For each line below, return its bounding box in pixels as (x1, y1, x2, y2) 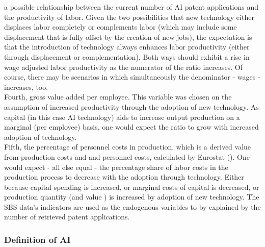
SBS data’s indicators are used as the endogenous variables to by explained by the (4, 201, 261, 212)
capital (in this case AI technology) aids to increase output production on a (4, 111, 240, 122)
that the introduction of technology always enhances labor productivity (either (4, 41, 250, 52)
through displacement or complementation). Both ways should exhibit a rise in (4, 51, 250, 62)
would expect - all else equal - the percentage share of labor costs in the (4, 161, 228, 172)
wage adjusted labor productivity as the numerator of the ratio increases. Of (4, 61, 243, 72)
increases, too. (4, 81, 48, 92)
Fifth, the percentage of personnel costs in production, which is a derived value (4, 141, 251, 152)
